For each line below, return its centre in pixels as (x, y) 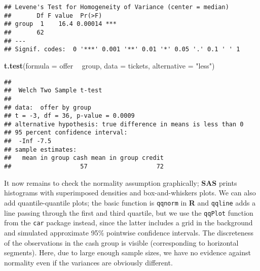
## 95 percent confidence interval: (66, 133)
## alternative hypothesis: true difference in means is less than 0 (124, 124)
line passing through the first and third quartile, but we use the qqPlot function (129, 212)
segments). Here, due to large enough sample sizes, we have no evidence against (127, 252)
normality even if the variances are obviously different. (88, 262)
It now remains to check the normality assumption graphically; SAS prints (121, 182)
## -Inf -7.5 (28, 141)
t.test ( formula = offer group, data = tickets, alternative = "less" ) (109, 65)
